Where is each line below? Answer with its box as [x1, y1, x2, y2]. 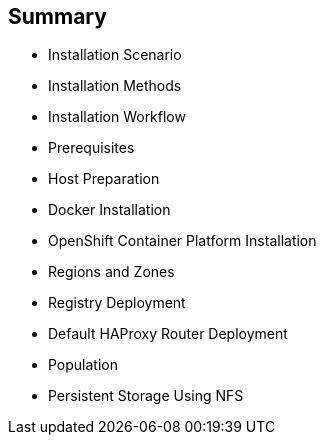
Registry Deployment [48, 294, 186, 312]
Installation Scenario [48, 46, 182, 64]
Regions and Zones [48, 263, 175, 281]
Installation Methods [48, 77, 182, 95]
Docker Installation [48, 201, 171, 219]
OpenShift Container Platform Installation [48, 232, 317, 250]
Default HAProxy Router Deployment [48, 325, 288, 343]
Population [48, 356, 118, 374]
